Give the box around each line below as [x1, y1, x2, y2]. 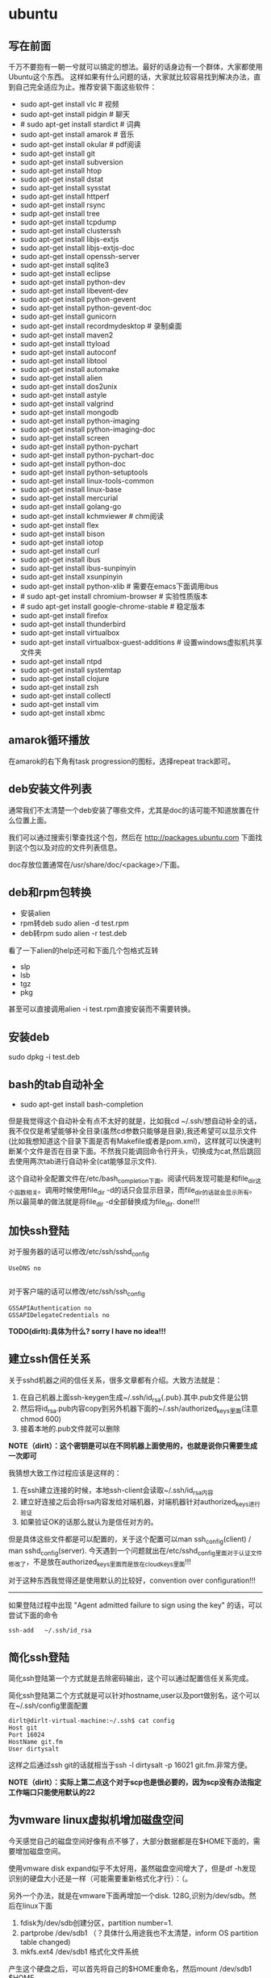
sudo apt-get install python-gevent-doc [19, 303, 152, 312]
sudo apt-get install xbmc [19, 708, 106, 717]
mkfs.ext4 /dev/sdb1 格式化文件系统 [19, 1947, 140, 1956]
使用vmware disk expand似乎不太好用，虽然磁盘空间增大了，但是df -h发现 [8, 1863, 256, 1873]
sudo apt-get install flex [19, 521, 99, 529]
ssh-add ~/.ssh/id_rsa [8, 1627, 92, 1635]
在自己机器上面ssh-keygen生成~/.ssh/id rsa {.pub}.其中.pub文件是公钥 [19, 1392, 248, 1404]
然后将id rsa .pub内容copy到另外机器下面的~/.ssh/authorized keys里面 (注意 [19, 1403, 259, 1416]
